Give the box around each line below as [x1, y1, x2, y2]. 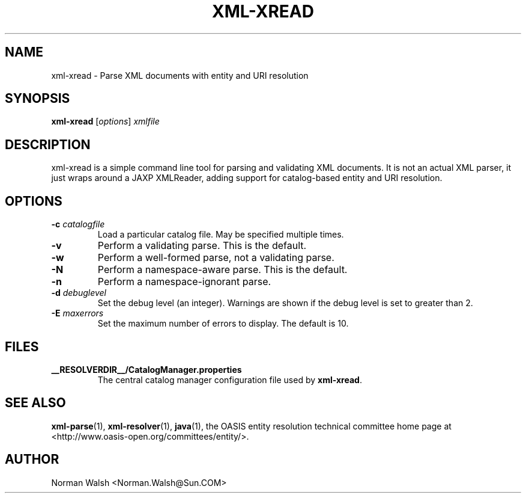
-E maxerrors [51, 308, 104, 319]
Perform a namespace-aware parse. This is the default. [97, 263, 348, 276]
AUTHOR [5, 452, 59, 467]
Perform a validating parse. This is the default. [97, 239, 307, 252]
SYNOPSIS [5, 91, 70, 106]
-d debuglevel [51, 287, 107, 298]
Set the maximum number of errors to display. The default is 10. [97, 318, 349, 329]
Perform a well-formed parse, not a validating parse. [97, 251, 334, 264]
